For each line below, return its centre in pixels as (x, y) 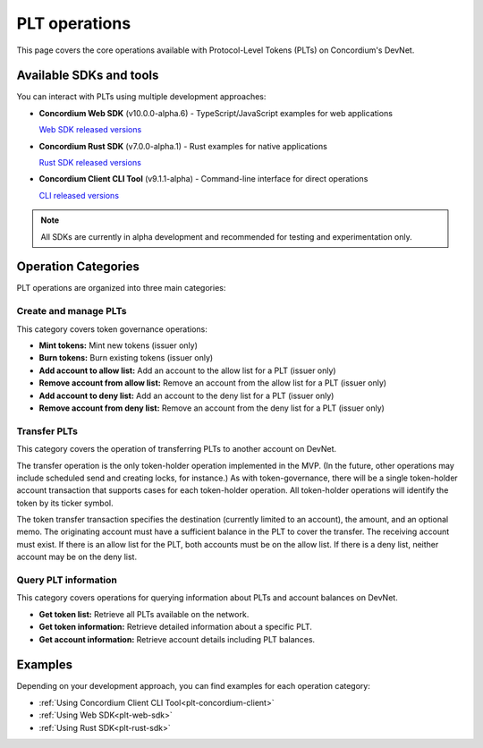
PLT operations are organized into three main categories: (121, 288)
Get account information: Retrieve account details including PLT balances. (177, 639)
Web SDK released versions (90, 130)
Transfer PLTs (47, 431)
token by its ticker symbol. (65, 503)
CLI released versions (79, 195)
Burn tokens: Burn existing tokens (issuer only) (126, 358)
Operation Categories (78, 267)
